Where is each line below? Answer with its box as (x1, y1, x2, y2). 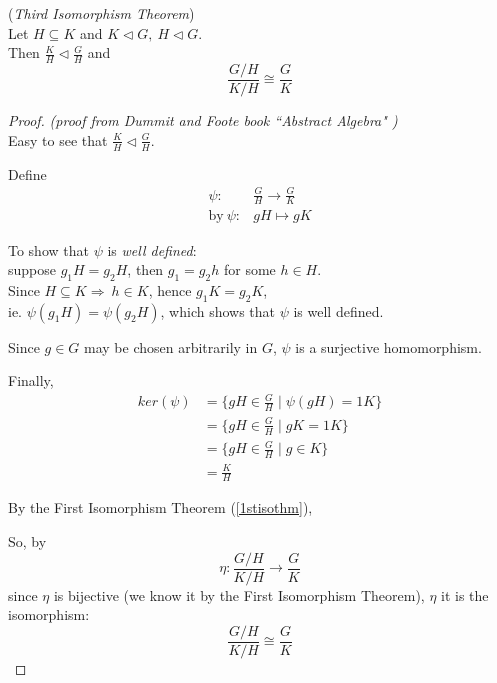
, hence (148, 279, 192, 300)
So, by (8, 530, 47, 551)
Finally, (8, 370, 54, 391)
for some (223, 259, 276, 280)
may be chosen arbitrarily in (84, 336, 258, 357)
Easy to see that (8, 129, 108, 150)
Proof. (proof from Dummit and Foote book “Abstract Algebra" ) (8, 110, 398, 131)
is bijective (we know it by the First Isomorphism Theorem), (53, 584, 425, 605)
